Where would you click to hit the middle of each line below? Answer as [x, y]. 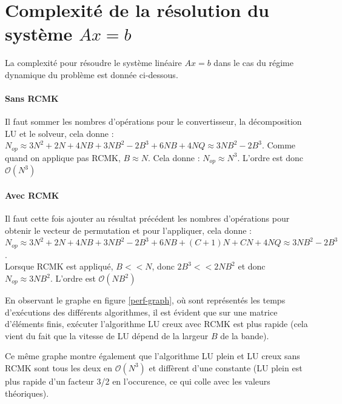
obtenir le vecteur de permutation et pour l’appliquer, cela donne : [129, 230]
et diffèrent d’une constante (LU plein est [226, 367]
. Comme [279, 145]
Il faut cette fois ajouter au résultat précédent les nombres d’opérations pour [147, 218]
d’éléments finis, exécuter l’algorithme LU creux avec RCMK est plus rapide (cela [156, 324]
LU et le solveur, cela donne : [59, 133]
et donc [252, 266]
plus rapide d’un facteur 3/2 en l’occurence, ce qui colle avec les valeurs [138, 381]
